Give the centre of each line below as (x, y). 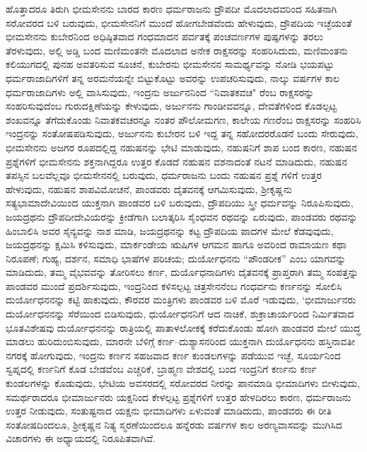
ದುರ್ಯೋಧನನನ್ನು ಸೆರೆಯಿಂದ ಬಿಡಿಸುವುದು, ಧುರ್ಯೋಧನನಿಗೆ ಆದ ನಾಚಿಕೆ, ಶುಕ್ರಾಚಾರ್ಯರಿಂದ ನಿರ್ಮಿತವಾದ (180, 314)
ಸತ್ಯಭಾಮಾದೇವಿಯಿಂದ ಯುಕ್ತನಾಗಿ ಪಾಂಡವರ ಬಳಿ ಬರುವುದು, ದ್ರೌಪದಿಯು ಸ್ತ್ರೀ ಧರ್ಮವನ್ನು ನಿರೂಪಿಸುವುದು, (180, 203)
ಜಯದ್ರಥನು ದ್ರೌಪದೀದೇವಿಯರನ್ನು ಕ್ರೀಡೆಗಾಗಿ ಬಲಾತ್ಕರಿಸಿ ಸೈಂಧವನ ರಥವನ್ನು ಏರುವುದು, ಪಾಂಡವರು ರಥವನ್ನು (182, 216)
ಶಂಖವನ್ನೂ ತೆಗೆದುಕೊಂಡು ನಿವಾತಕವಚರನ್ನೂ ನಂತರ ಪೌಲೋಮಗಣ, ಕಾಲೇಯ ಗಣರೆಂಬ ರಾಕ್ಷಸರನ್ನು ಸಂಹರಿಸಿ (183, 119)
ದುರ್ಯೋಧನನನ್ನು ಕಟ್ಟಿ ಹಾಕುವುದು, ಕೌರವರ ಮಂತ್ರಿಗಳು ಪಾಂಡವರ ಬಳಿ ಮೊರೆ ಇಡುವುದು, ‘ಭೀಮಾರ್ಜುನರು (181, 300)
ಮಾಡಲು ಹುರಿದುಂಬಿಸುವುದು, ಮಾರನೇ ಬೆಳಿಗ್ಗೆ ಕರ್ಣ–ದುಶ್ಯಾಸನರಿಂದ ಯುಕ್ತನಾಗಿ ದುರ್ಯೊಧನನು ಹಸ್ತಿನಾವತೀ (181, 341)
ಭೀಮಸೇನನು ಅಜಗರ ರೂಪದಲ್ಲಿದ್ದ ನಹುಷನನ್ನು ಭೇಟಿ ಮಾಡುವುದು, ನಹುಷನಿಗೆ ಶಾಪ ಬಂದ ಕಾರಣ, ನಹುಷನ (181, 147)
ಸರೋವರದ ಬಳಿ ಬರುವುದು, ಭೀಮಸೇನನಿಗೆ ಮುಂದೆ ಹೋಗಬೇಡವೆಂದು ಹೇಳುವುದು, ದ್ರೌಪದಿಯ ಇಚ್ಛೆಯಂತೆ (179, 22)
